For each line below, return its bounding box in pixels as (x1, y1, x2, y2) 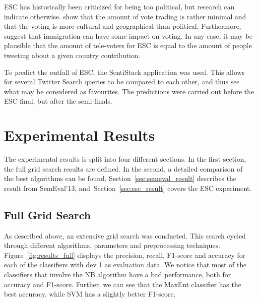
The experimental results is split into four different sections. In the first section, (4, 154, 246, 164)
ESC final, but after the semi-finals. (4, 96, 112, 106)
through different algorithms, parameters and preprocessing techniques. (4, 240, 220, 250)
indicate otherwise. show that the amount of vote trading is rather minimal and (4, 11, 246, 21)
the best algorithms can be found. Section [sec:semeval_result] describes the (4, 173, 237, 183)
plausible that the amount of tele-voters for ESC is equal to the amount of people (4, 40, 252, 51)
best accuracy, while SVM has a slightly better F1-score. (4, 289, 176, 299)
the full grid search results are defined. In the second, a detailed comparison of (4, 163, 243, 174)
